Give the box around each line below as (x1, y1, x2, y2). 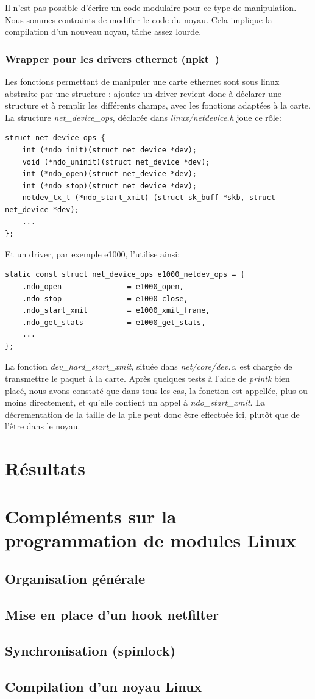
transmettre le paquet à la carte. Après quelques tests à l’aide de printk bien (5, 372, 290, 385)
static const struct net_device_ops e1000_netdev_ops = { (5, 270, 245, 279)
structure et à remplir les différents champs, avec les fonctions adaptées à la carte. (5, 99, 311, 112)
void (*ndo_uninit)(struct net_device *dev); (22, 157, 210, 167)
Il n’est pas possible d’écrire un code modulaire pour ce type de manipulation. (5, 1, 297, 13)
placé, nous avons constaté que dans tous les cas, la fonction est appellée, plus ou (5, 384, 308, 396)
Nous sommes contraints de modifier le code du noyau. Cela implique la (5, 13, 272, 26)
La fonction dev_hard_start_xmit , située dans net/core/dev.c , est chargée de (5, 360, 292, 373)
